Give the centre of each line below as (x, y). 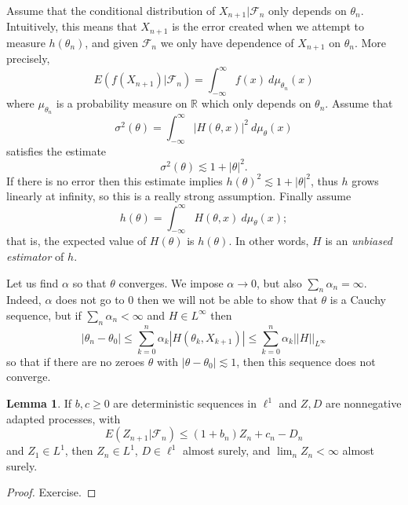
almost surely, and (227, 450)
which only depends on (256, 103)
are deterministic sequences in (185, 403)
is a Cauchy (358, 300)
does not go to (90, 300)
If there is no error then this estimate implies (115, 180)
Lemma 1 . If (39, 403)
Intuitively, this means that (72, 26)
